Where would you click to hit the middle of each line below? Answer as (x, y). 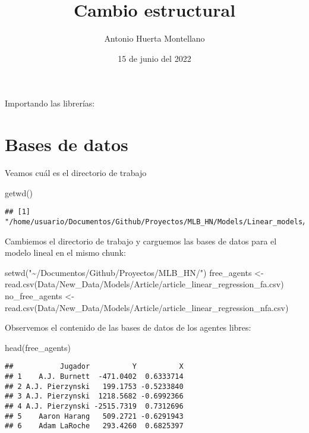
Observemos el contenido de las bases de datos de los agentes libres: (128, 327)
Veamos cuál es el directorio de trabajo (76, 173)
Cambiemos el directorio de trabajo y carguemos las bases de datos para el (141, 241)
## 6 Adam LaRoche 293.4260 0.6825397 (94, 426)
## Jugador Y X (94, 367)
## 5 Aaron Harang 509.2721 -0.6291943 (94, 416)
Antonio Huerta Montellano (154, 38)
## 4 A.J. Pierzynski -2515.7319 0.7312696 (94, 406)
